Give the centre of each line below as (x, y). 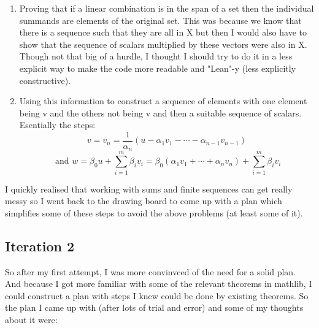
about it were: (31, 319)
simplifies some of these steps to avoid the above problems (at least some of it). (154, 212)
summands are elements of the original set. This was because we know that (160, 20)
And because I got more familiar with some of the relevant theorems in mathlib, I (159, 284)
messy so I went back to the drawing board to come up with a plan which (144, 201)
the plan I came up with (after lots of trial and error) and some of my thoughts (154, 307)
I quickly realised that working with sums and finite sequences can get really (149, 189)
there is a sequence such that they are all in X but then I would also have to (163, 32)
